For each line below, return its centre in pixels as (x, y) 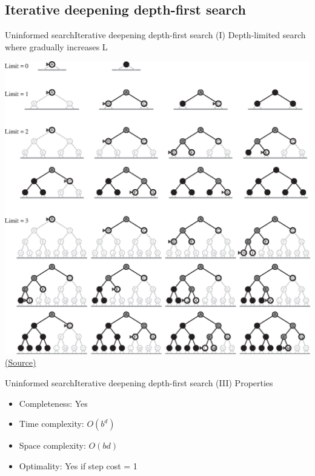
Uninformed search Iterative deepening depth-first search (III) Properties (139, 382)
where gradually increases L (56, 46)
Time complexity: (51, 424)
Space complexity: (52, 445)
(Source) (21, 362)
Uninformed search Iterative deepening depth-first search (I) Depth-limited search (155, 35)
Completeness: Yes (53, 403)
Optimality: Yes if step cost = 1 (78, 465)
